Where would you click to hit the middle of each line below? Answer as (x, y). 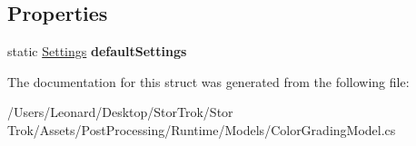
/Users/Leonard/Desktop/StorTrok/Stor (120, 112)
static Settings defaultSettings (97, 51)
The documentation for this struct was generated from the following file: (208, 81)
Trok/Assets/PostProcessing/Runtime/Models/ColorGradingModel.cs (202, 129)
